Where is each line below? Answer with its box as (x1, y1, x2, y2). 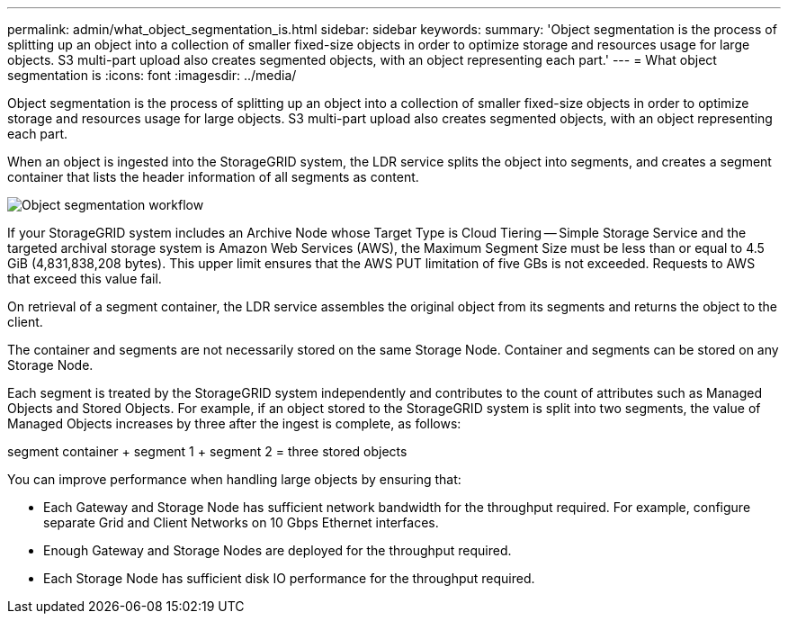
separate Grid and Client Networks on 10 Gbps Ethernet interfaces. (43, 515, 439, 530)
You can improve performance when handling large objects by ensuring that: (7, 472, 461, 487)
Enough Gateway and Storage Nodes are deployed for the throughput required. (43, 543, 512, 558)
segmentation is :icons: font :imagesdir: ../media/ (7, 67, 297, 83)
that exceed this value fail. (7, 271, 162, 286)
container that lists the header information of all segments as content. (7, 169, 419, 184)
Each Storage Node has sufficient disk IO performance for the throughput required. (43, 571, 535, 586)
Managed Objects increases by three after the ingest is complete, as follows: (7, 416, 461, 431)
